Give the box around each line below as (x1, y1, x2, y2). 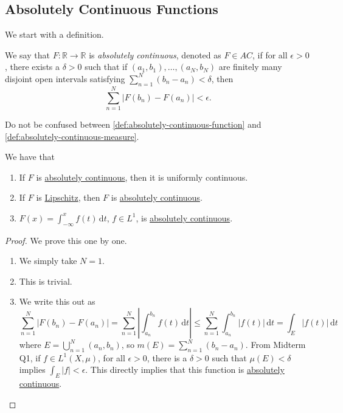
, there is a (147, 351, 187, 364)
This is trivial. (19, 274, 72, 287)
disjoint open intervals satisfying (5, 72, 125, 85)
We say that (5, 48, 50, 61)
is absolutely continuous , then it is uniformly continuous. (36, 170, 248, 183)
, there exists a (5, 60, 60, 73)
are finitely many (218, 60, 282, 73)
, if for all (252, 48, 288, 61)
